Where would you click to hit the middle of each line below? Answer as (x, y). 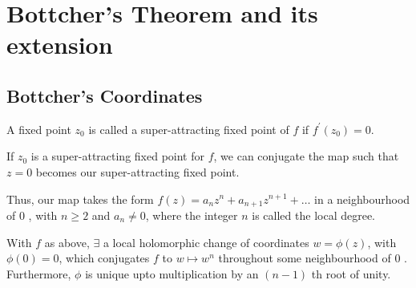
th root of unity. (351, 273)
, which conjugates (104, 258)
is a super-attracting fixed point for (117, 156)
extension (60, 45)
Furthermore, (39, 273)
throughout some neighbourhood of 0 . (313, 258)
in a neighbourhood (362, 199)
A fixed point (39, 129)
